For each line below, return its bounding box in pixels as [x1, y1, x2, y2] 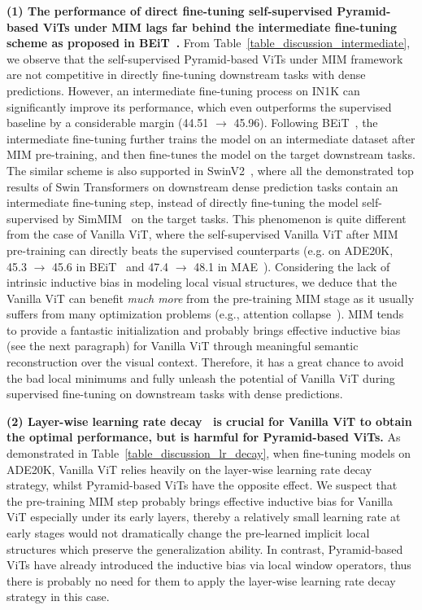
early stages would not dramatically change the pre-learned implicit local [7, 524, 370, 541]
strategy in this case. [7, 588, 110, 605]
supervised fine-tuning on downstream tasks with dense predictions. [7, 385, 343, 402]
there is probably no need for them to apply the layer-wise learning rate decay [7, 572, 396, 589]
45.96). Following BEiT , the [233, 114, 378, 131]
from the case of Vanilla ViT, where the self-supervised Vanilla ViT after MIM [7, 226, 398, 243]
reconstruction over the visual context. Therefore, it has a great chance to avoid [7, 353, 404, 371]
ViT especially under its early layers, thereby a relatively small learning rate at [7, 508, 401, 525]
